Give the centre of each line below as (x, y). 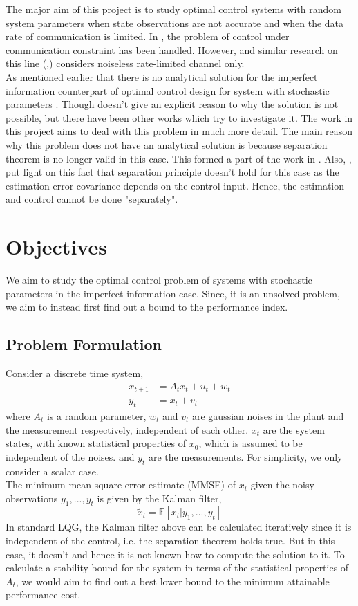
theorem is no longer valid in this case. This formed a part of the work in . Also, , (179, 158)
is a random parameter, (96, 415)
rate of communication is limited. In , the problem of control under (148, 36)
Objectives (56, 247)
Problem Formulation (84, 344)
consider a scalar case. (52, 471)
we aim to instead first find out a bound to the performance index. (147, 307)
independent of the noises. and (70, 456)
